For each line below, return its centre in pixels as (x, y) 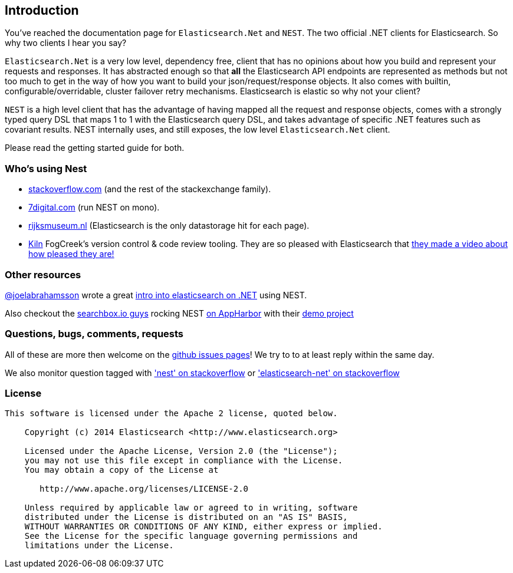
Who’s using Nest (46, 168)
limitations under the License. (99, 546)
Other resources (43, 274)
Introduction (42, 10)
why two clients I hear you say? (66, 43)
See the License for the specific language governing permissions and (191, 536)
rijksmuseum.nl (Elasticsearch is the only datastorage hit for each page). (169, 226)
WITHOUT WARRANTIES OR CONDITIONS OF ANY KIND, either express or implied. (203, 527)
